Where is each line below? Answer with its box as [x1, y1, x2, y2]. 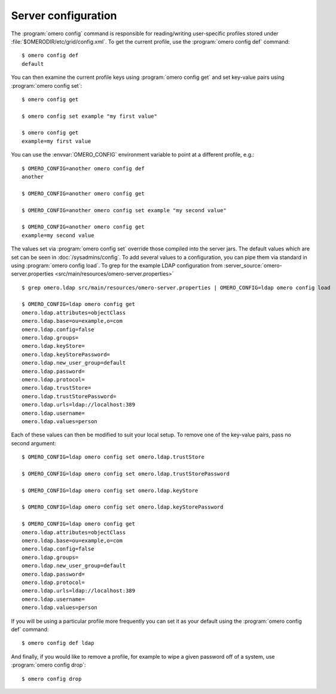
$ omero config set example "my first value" [22, 112, 158, 120]
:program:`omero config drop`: [11, 661, 86, 669]
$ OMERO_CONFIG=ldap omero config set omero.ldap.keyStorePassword [22, 504, 224, 510]
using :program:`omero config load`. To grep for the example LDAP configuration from [11, 262, 223, 269]
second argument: [11, 439, 56, 447]
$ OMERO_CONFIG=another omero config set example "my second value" [22, 207, 227, 213]
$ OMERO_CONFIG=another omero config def [22, 165, 145, 172]
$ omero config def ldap [22, 640, 94, 647]
